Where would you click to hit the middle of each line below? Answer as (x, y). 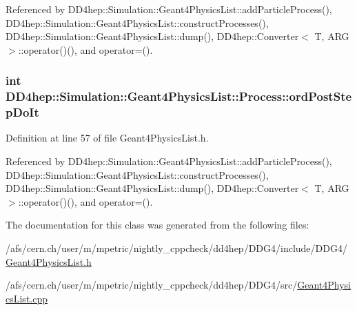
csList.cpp (27, 298)
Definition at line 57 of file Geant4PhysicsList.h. (107, 138)
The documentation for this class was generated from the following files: (157, 225)
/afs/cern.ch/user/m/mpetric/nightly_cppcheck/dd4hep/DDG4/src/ (152, 285)
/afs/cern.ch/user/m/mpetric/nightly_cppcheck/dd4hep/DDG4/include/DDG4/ (176, 248)
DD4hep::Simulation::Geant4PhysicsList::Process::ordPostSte (179, 96)
